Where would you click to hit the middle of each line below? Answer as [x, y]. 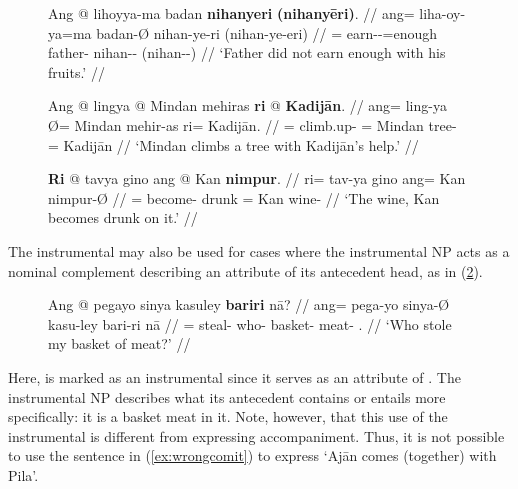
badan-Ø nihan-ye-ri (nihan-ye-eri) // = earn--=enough [267, 32]
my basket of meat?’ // [119, 343]
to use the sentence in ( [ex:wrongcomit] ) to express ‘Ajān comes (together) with [252, 455]
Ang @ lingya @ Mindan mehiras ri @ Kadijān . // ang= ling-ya [247, 105]
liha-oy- [442, 13]
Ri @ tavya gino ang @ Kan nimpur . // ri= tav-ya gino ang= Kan [257, 178]
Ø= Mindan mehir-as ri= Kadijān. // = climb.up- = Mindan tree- [252, 124]
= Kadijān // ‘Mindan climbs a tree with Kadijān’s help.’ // [233, 144]
